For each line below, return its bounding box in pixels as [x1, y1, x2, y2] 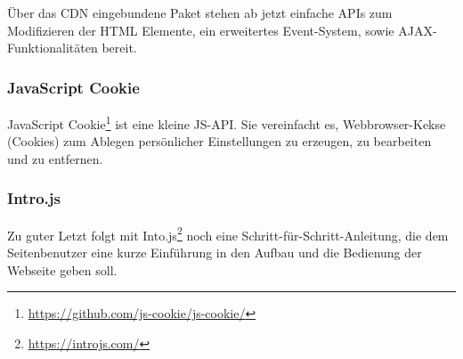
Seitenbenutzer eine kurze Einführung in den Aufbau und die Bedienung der [7, 242, 422, 261]
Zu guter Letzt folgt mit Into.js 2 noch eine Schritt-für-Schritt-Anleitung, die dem [7, 223, 449, 244]
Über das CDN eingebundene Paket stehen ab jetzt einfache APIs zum [7, 4, 393, 21]
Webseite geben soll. [7, 260, 118, 279]
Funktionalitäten [7, 38, 98, 57]
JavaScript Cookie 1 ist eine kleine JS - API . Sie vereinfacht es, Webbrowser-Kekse [7, 112, 446, 133]
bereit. [102, 38, 137, 57]
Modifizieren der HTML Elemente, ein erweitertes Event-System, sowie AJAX [7, 20, 433, 39]
